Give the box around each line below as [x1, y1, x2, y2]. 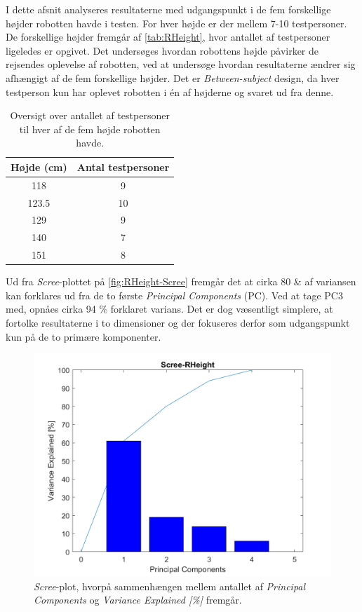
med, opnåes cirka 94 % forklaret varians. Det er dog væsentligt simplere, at [6, 301, 333, 316]
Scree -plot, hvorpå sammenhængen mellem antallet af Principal [34, 578, 306, 593]
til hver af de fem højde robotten [19, 121, 161, 136]
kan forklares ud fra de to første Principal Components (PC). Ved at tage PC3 [6, 287, 343, 302]
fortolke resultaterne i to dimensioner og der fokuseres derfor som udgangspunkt [6, 315, 350, 330]
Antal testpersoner [76, 159, 170, 174]
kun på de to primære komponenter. [6, 329, 161, 344]
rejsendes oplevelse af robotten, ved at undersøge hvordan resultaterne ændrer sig [6, 57, 356, 72]
